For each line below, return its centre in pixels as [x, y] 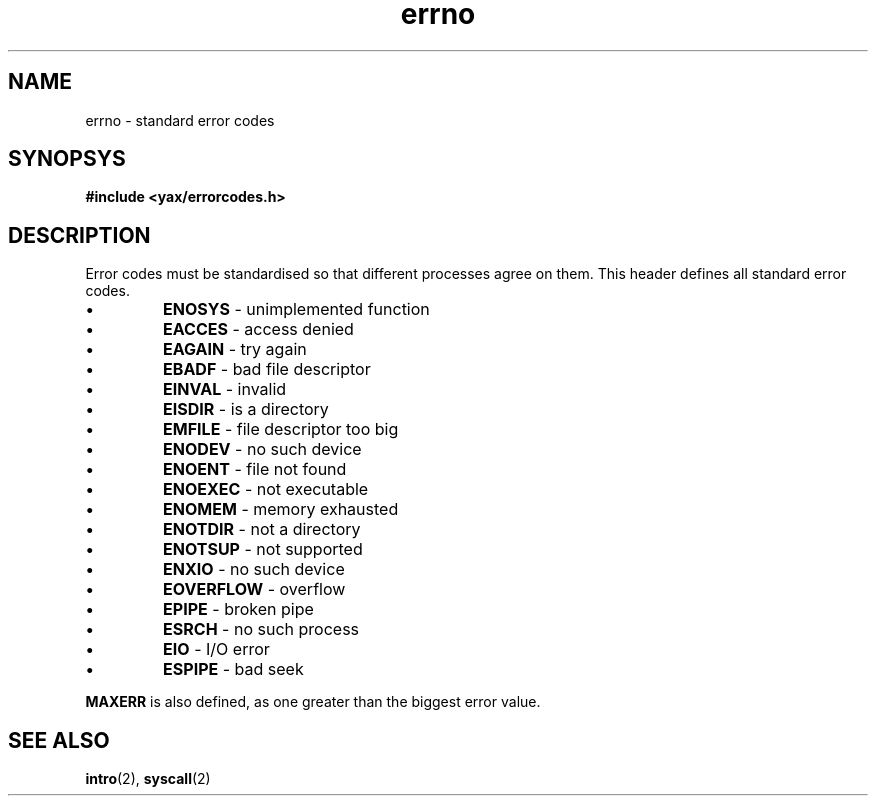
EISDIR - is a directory [246, 409]
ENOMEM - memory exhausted [281, 509]
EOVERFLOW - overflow [254, 589]
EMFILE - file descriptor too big [281, 429]
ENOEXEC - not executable [266, 489]
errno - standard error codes [180, 120]
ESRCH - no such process [261, 629]
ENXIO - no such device [254, 569]
